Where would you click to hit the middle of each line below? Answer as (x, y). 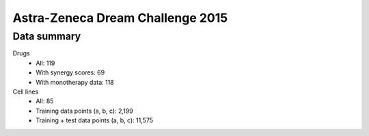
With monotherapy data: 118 (75, 82)
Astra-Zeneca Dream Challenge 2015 (120, 18)
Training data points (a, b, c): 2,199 (84, 111)
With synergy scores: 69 (70, 72)
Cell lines (26, 92)
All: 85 (45, 101)
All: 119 (45, 63)
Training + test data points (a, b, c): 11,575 (95, 120)
